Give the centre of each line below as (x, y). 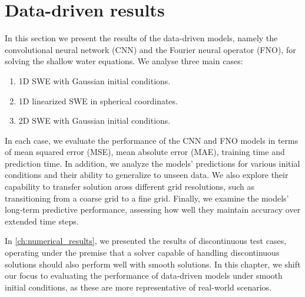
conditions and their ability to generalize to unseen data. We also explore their (147, 175)
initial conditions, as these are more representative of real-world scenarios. (138, 287)
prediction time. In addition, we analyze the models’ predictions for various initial (152, 163)
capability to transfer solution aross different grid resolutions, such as (130, 187)
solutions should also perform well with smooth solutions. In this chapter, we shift (153, 264)
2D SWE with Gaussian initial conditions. (95, 121)
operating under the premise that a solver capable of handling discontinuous (142, 253)
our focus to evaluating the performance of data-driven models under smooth (144, 275)
